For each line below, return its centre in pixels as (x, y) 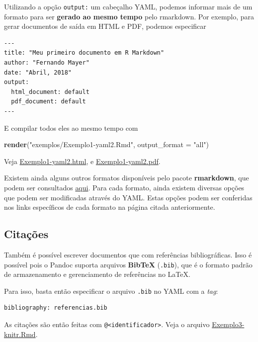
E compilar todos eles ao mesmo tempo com (71, 128)
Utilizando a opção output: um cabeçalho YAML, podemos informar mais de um (128, 6)
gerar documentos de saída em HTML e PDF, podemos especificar (105, 26)
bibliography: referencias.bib (56, 308)
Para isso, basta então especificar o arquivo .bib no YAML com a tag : (111, 291)
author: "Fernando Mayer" (47, 63)
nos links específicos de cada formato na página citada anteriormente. (110, 207)
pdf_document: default (48, 102)
